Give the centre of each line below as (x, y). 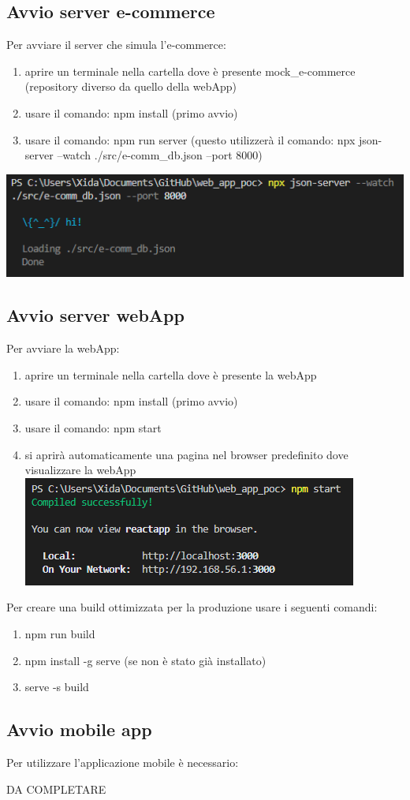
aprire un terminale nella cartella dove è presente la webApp (171, 374)
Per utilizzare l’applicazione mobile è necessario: (123, 762)
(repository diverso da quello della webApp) (131, 86)
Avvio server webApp (95, 315)
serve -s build (57, 687)
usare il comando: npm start (93, 428)
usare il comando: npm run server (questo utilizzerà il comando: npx (190, 139)
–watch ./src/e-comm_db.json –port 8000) (160, 155)
